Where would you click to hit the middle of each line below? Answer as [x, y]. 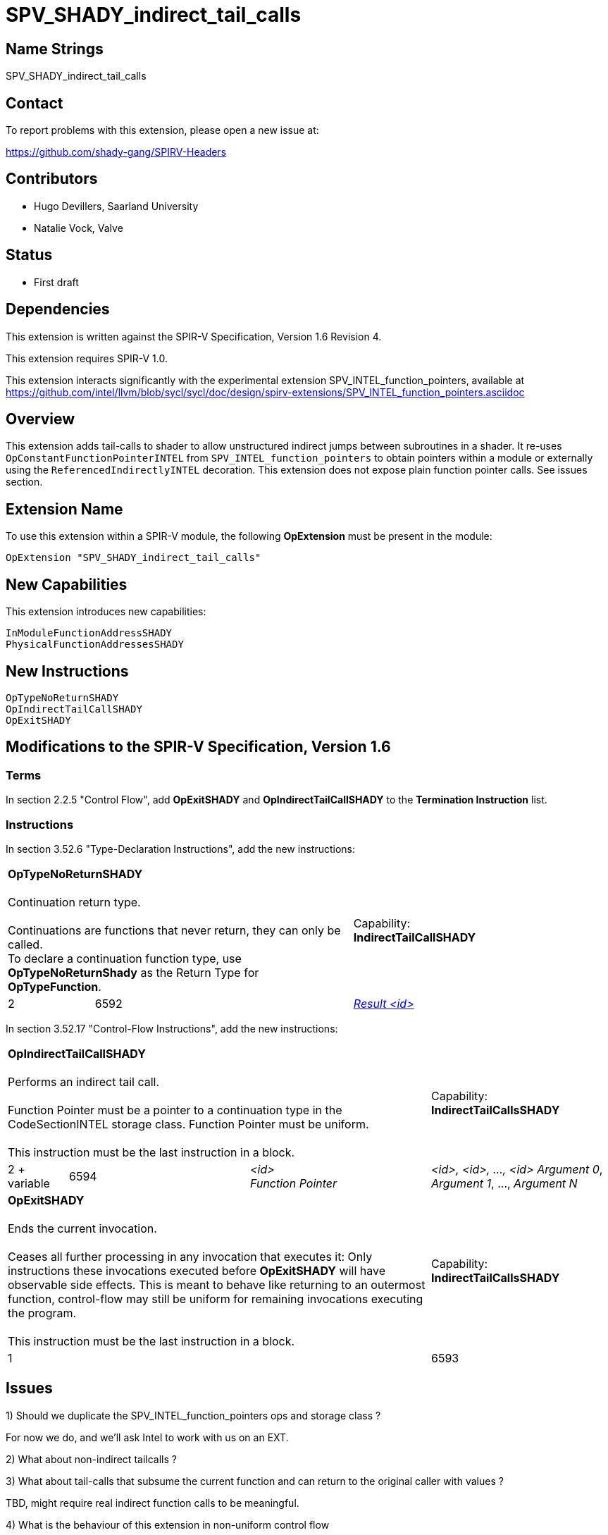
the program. [42, 1313]
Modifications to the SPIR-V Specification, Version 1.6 [198, 747]
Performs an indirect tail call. [84, 1081]
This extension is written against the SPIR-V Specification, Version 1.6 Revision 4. [194, 336]
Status [29, 255]
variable [29, 1183]
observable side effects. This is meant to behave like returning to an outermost [217, 1284]
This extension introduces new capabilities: [106, 612]
